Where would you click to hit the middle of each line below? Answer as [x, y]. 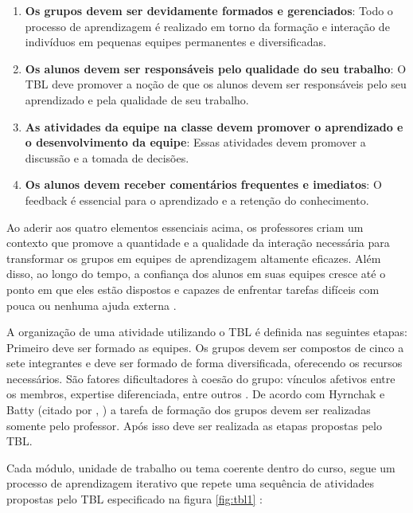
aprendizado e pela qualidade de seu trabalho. [137, 99]
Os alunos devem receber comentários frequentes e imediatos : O [203, 184]
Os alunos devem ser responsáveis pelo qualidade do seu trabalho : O [216, 68]
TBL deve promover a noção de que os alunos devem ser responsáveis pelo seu [216, 84]
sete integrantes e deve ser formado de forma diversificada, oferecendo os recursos [205, 363]
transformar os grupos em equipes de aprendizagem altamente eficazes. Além [194, 258]
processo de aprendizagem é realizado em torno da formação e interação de [207, 26]
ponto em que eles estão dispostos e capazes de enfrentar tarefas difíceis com [193, 289]
